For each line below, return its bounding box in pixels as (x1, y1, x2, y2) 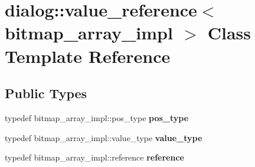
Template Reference (5, 44, 171, 68)
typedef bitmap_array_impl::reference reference (5, 151, 184, 163)
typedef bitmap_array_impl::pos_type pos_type (5, 111, 189, 123)
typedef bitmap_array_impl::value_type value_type (5, 131, 202, 143)
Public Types (5, 84, 87, 102)
